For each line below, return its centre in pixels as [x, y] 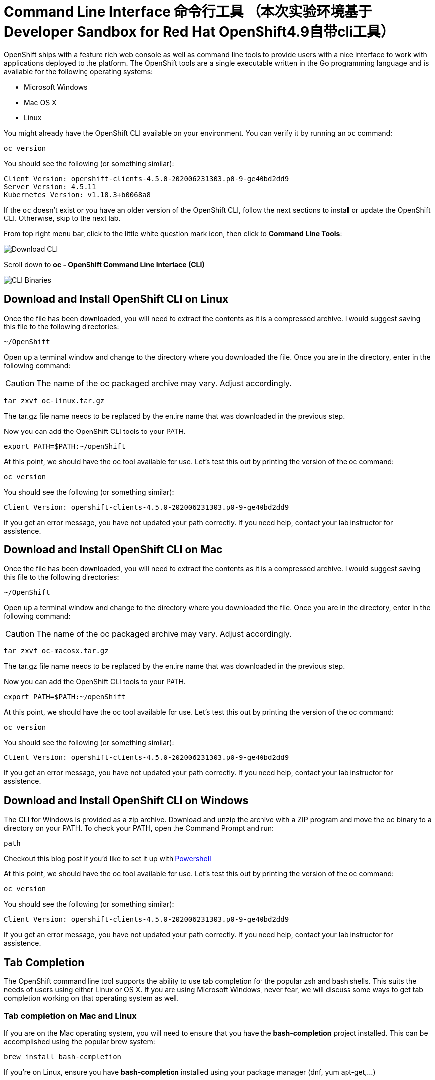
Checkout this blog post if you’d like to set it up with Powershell [108, 859]
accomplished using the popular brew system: [80, 1041]
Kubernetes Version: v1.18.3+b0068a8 [78, 194]
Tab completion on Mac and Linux [70, 1016]
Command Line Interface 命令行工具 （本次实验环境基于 [188, 12]
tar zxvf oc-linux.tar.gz [54, 400]
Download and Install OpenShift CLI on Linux [116, 299]
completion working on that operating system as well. [92, 998]
